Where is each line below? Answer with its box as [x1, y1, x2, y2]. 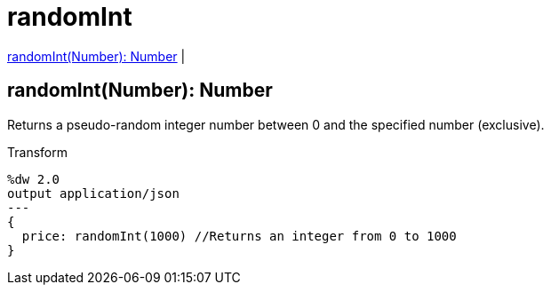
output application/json [7, 185, 180, 201]
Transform [7, 144, 68, 160]
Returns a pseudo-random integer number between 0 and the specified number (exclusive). [7, 116, 545, 132]
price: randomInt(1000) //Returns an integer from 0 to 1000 [21, 228, 457, 243]
